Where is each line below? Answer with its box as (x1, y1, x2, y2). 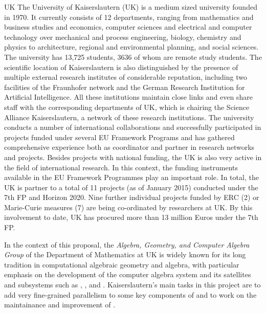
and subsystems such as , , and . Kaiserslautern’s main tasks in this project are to (4, 279, 261, 290)
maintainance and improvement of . (4, 299, 116, 310)
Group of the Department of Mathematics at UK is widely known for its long (4, 249, 246, 260)
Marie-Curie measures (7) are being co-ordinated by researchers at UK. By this (4, 202, 253, 212)
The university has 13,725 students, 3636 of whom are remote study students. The (4, 51, 262, 62)
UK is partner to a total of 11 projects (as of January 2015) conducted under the (4, 182, 258, 192)
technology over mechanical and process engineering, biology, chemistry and (4, 31, 241, 42)
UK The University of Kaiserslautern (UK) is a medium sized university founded (4, 2, 257, 12)
